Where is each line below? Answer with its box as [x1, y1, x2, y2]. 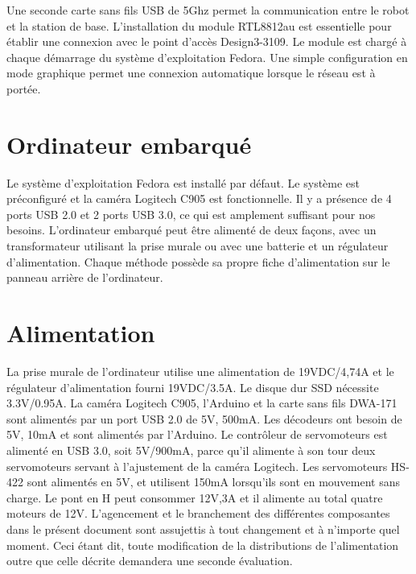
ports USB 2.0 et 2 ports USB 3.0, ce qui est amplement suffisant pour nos [6, 205, 376, 222]
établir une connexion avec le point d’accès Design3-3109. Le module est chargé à [6, 33, 407, 50]
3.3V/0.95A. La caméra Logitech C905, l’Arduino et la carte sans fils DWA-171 [6, 394, 397, 411]
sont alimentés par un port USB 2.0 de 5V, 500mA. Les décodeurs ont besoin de [6, 410, 402, 427]
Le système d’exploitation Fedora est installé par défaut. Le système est [6, 174, 360, 191]
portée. [6, 80, 41, 97]
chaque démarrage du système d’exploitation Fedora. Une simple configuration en [6, 48, 408, 65]
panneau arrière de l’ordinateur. [6, 269, 163, 286]
